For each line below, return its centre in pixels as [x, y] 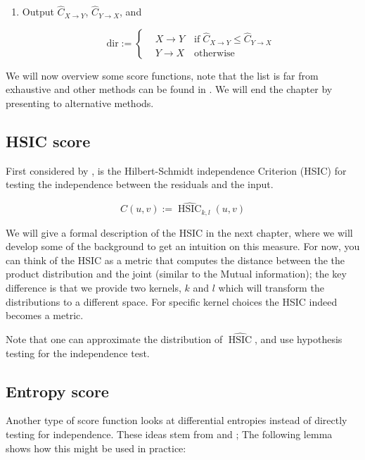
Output [38, 12]
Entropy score [57, 391]
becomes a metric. [45, 315]
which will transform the [271, 288]
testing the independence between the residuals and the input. [140, 184]
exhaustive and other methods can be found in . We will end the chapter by [169, 89]
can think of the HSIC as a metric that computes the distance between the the [175, 260]
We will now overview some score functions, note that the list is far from [162, 75]
